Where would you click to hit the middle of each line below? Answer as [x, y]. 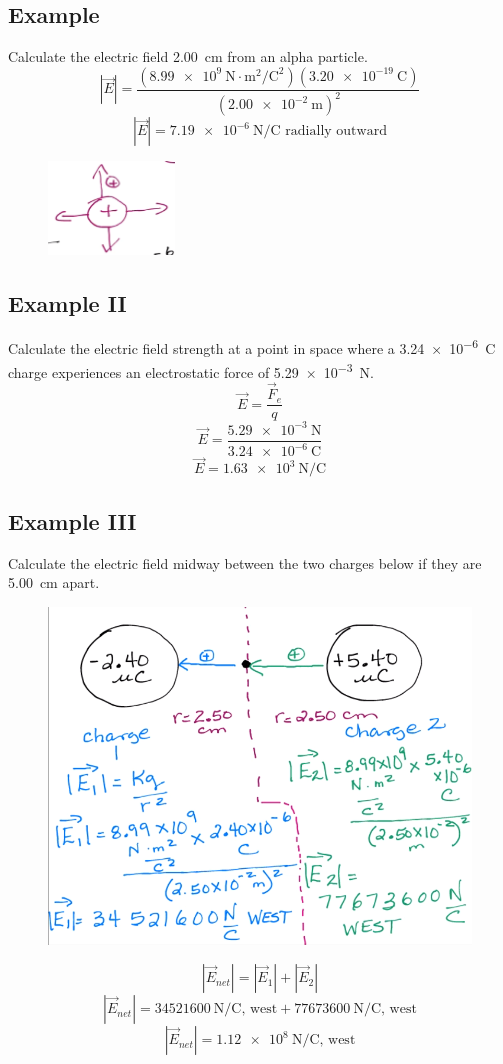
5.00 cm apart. [54, 582]
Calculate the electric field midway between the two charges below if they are [245, 562]
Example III [72, 520]
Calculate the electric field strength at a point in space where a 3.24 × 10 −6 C [252, 347]
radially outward [336, 131]
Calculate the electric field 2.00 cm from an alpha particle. [188, 56]
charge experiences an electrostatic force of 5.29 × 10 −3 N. [191, 370]
